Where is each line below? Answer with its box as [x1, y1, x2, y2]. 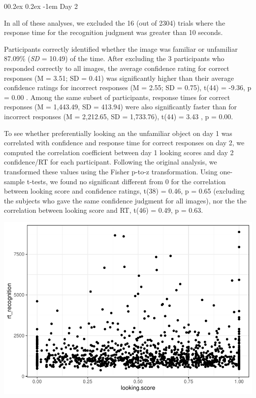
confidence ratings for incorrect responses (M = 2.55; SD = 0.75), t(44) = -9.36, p [4, 82, 252, 93]
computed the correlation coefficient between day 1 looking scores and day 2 [4, 147, 234, 157]
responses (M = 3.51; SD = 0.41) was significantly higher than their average [4, 72, 234, 83]
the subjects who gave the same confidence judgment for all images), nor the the [4, 195, 247, 205]
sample [4, 176, 25, 186]
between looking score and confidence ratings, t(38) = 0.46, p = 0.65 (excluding [4, 186, 245, 196]
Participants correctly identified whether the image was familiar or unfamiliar [4, 43, 238, 54]
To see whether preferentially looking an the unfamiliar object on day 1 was [4, 128, 232, 138]
